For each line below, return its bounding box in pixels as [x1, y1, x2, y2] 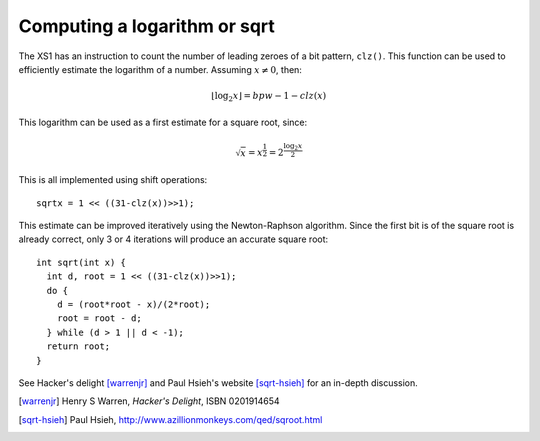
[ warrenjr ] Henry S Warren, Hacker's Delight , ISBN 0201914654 [18, 395, 280, 407]
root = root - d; [56, 313, 142, 324]
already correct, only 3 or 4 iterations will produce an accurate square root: [18, 233, 329, 245]
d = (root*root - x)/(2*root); [56, 298, 211, 310]
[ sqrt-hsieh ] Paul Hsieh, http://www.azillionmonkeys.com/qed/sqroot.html [18, 413, 323, 425]
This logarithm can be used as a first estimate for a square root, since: [18, 116, 308, 128]
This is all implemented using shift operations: [18, 174, 208, 186]
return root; [46, 341, 111, 352]
